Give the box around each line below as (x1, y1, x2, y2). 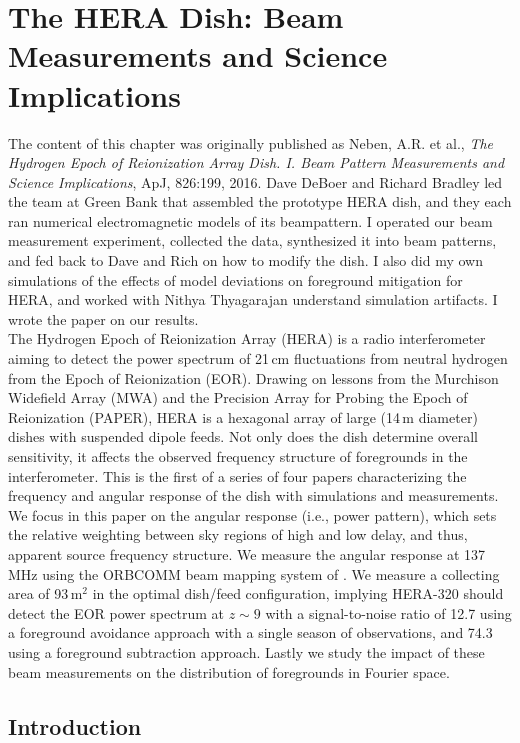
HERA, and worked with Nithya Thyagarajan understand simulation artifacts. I (8, 289, 498, 310)
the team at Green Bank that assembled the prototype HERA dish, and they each (8, 191, 512, 212)
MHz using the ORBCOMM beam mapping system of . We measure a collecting (8, 563, 500, 584)
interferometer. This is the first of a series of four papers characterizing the (8, 465, 467, 486)
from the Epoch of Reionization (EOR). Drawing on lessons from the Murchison (8, 367, 499, 388)
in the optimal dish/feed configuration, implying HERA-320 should (92, 583, 504, 604)
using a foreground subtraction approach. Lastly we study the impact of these (8, 641, 485, 662)
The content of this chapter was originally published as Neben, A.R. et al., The (8, 132, 494, 153)
